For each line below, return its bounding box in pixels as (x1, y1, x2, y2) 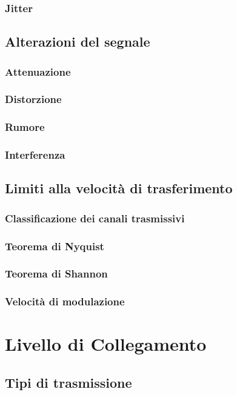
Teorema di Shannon (5, 266, 108, 281)
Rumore (5, 119, 45, 134)
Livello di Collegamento (5, 331, 207, 356)
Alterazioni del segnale (5, 32, 150, 51)
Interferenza (5, 147, 65, 162)
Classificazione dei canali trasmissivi (5, 210, 185, 225)
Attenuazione (5, 64, 71, 79)
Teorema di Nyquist (5, 238, 104, 253)
